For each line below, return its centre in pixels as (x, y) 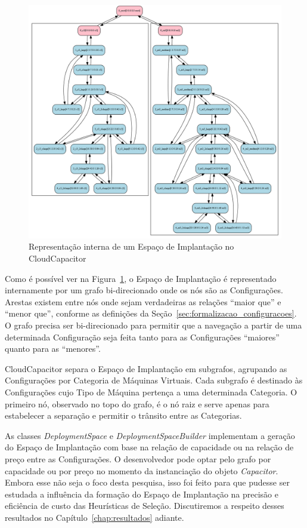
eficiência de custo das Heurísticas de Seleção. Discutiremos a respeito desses (145, 506)
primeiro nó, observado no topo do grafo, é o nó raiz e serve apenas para (137, 403)
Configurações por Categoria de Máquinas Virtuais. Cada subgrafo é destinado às (154, 380)
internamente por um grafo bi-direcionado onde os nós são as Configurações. (144, 290)
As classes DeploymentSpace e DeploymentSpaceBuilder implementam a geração (150, 435)
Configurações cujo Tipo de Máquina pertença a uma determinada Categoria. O (151, 392)
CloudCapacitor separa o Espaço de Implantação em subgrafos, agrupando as (146, 368)
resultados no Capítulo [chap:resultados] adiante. (94, 517)
